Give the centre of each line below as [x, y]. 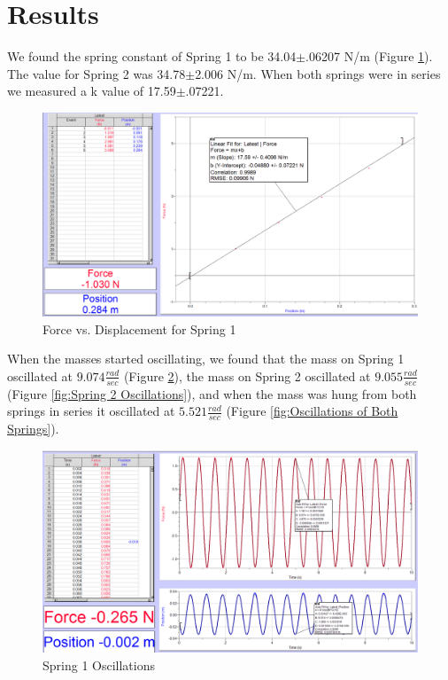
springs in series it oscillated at [91, 411]
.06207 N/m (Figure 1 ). [369, 56]
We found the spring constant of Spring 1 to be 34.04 [152, 56]
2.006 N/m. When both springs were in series [318, 73]
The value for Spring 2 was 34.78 [97, 73]
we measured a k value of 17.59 [92, 91]
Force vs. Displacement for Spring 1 [139, 328]
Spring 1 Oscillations [99, 664]
